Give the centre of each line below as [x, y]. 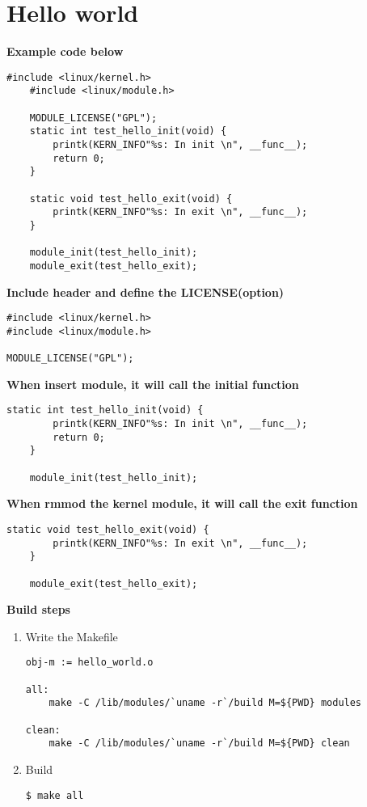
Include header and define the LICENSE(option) [146, 292]
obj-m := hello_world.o [89, 663]
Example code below [65, 51]
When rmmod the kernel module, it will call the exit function [182, 503]
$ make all [55, 795]
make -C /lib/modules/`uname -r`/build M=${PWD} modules [205, 703]
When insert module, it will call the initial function [153, 384]
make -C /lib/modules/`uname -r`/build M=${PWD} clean [199, 744]
